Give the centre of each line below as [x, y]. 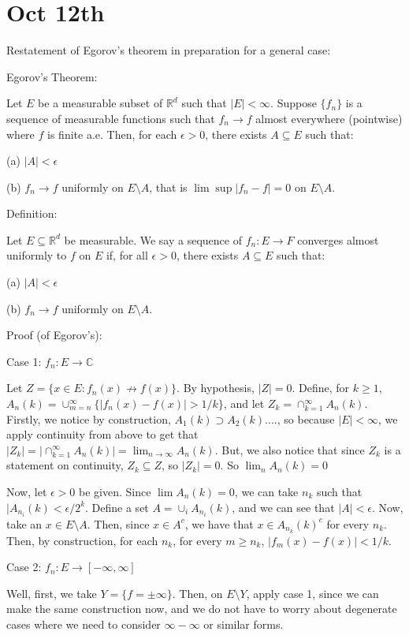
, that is [168, 187]
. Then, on [197, 593]
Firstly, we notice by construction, [89, 418]
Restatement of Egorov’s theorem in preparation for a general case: [169, 50]
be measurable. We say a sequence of [153, 239]
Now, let [27, 491]
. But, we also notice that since [290, 449]
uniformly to [37, 255]
